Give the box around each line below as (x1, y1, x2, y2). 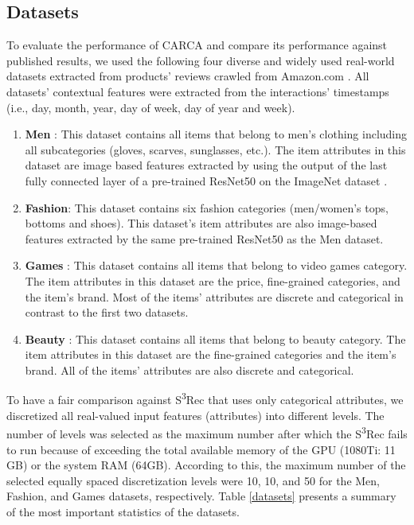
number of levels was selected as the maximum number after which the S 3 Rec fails (6, 423, 408, 441)
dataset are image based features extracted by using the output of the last (25, 157, 388, 173)
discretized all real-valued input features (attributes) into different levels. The (6, 406, 385, 423)
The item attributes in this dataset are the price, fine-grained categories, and (25, 272, 400, 289)
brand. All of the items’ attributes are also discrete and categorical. (25, 361, 354, 378)
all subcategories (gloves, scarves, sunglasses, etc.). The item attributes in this (25, 141, 406, 157)
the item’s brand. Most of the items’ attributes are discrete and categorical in (25, 288, 404, 305)
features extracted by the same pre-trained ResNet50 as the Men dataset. (25, 230, 384, 247)
